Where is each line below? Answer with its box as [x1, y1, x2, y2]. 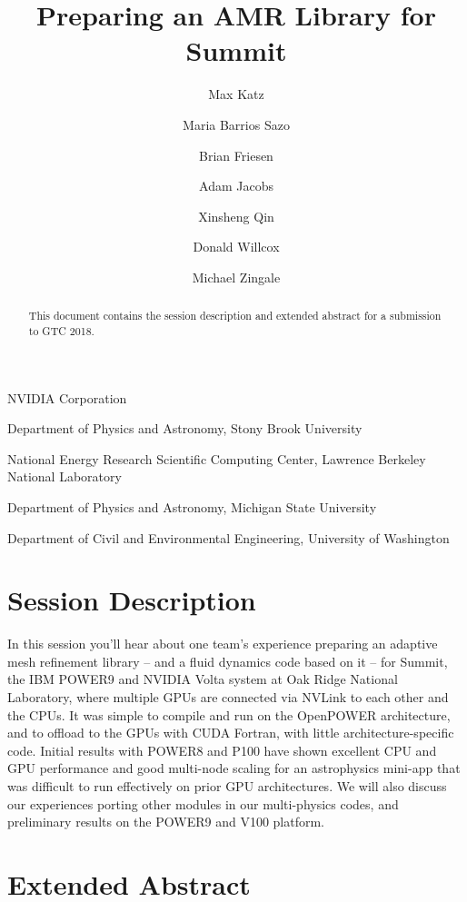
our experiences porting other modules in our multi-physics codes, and [7, 794, 399, 813]
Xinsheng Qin [198, 206, 274, 225]
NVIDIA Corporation [7, 388, 127, 407]
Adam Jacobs [199, 176, 273, 195]
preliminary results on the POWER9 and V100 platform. [7, 812, 324, 831]
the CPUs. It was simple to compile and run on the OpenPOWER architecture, [7, 705, 451, 724]
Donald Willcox [193, 237, 280, 256]
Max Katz [208, 84, 264, 104]
